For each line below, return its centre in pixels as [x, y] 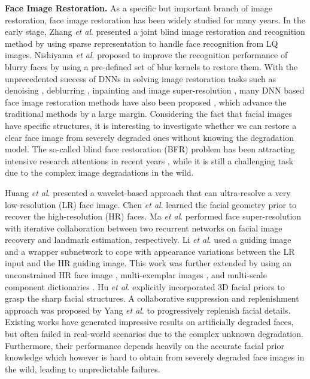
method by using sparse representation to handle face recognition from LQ [142, 43]
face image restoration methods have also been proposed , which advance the [146, 102]
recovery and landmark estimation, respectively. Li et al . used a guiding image [148, 240]
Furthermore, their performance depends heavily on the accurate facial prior [145, 345]
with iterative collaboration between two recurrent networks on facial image [144, 228]
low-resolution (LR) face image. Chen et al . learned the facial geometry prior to [151, 204]
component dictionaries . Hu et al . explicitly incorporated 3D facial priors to [145, 286]
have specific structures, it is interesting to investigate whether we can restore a [151, 125]
